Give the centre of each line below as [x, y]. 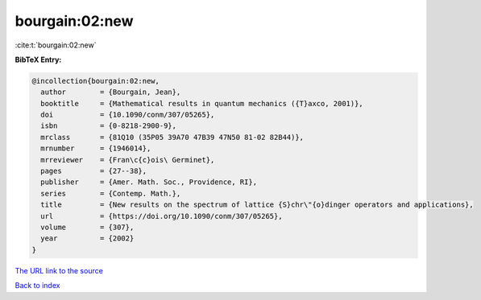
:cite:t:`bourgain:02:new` [56, 45]
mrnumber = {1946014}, [96, 148]
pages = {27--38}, [94, 171]
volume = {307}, [87, 227]
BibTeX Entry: [38, 60]
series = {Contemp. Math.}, [111, 193]
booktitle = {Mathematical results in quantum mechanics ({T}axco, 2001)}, [202, 103]
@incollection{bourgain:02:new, [96, 81]
